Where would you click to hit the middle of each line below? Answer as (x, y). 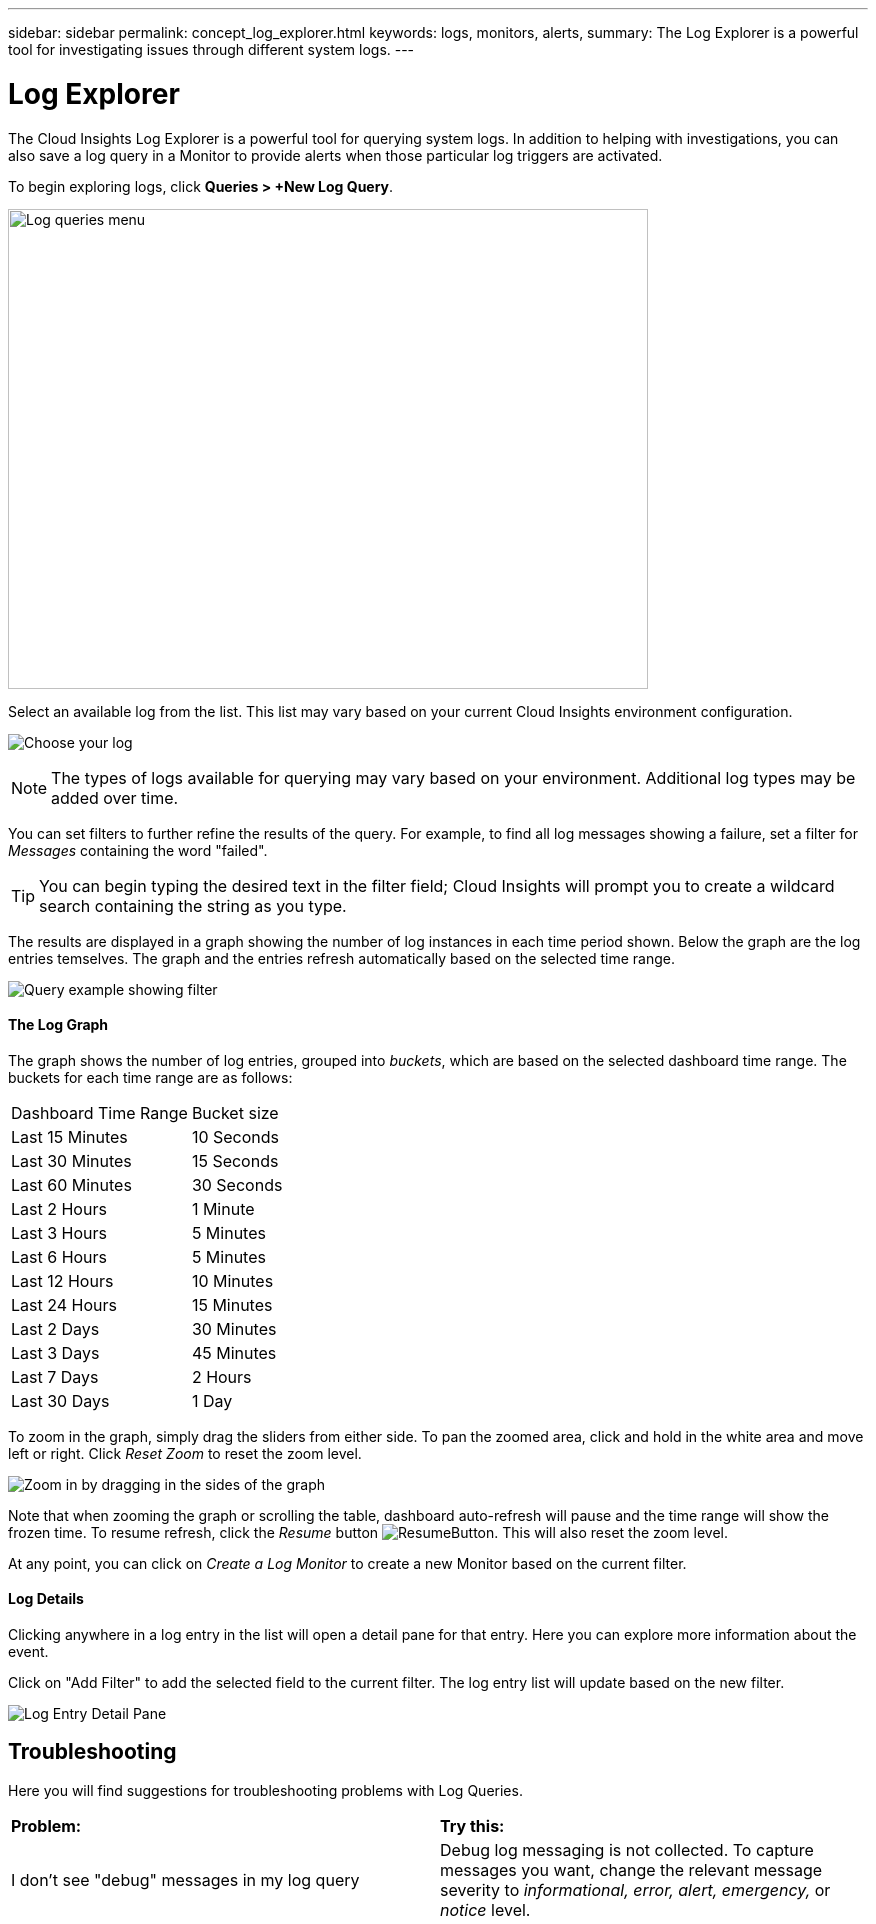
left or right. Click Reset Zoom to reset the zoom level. (185, 1453)
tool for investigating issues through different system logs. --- (211, 49)
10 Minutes (232, 1280)
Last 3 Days (55, 1352)
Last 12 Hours (62, 1280)
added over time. (115, 797)
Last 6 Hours (59, 1256)
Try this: (472, 1825)
